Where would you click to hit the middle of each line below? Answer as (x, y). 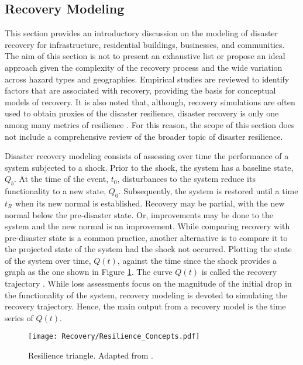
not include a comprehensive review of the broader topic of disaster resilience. (144, 136)
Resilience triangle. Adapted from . (91, 355)
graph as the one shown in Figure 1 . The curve (89, 272)
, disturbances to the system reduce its (186, 179)
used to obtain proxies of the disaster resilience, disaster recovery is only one (142, 113)
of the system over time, (48, 260)
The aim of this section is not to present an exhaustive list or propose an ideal (145, 56)
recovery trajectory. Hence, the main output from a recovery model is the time (145, 306)
